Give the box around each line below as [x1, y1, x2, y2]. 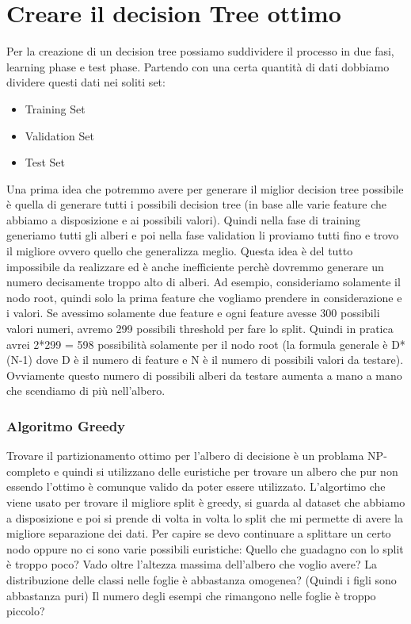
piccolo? [6, 603, 45, 619]
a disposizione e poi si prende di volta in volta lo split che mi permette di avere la [6, 509, 403, 526]
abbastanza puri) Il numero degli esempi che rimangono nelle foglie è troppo [6, 587, 376, 603]
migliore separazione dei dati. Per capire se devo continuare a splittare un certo [6, 525, 391, 542]
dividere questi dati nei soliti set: [6, 74, 166, 90]
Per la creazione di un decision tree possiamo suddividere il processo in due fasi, [6, 43, 394, 59]
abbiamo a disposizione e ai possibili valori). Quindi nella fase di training [6, 211, 360, 228]
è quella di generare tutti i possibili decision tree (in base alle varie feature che [6, 196, 386, 212]
